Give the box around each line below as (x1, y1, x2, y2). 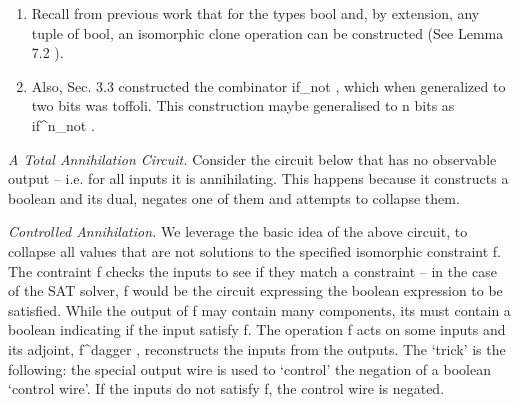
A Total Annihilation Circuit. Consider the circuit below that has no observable (8, 148, 497, 169)
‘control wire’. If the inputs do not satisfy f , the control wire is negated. (8, 378, 445, 399)
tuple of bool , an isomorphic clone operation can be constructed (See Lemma (31, 22, 504, 43)
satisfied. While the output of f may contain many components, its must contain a (8, 299, 511, 320)
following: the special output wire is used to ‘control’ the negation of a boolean (8, 358, 491, 379)
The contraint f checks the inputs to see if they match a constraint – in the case (8, 260, 497, 281)
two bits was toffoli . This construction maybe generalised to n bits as (31, 95, 455, 116)
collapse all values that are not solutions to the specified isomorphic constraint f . (8, 240, 502, 261)
